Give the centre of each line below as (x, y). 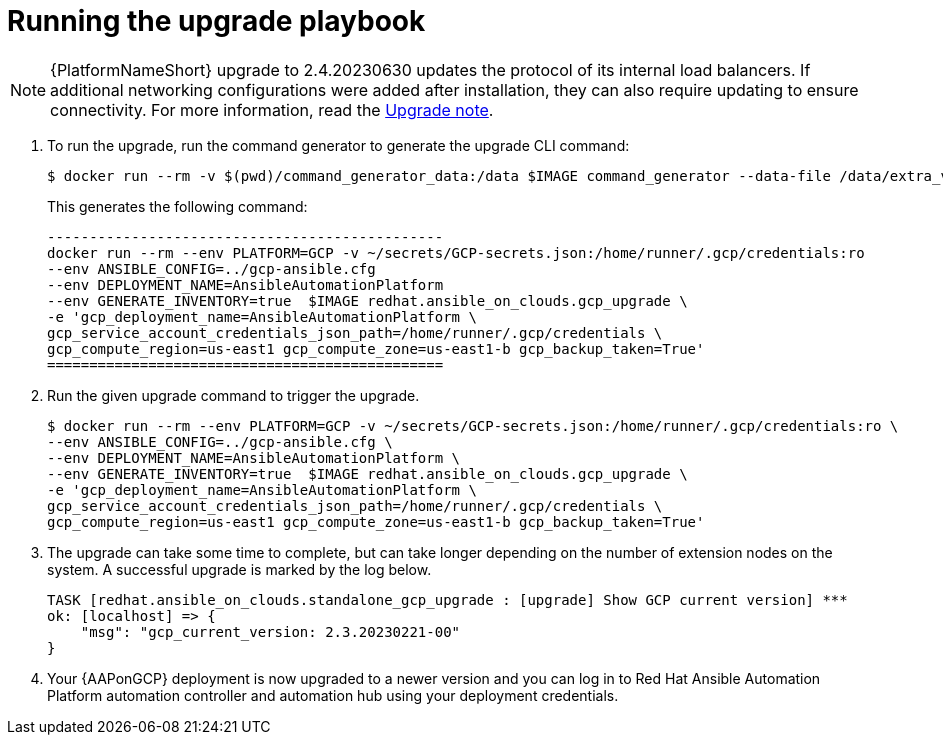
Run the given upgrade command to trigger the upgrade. (233, 395)
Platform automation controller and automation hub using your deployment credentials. (333, 695)
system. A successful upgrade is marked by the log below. (239, 569)
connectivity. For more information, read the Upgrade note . (272, 109)
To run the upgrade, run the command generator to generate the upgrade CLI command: (338, 145)
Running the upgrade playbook (216, 21)
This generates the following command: (177, 206)
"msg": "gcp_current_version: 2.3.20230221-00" (270, 631)
